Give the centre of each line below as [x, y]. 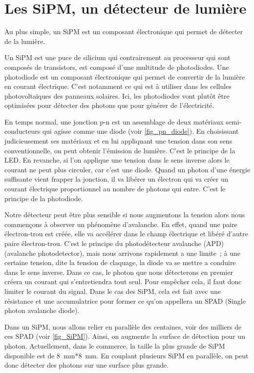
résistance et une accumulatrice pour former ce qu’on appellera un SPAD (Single [125, 300]
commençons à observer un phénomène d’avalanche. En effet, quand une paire [121, 224]
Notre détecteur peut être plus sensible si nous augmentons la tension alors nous [125, 215]
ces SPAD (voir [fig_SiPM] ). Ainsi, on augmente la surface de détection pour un [125, 336]
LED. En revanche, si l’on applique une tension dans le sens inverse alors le [117, 160]
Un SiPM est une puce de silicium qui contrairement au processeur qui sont [117, 57]
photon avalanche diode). [42, 310]
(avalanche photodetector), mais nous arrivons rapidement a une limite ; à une [122, 253]
